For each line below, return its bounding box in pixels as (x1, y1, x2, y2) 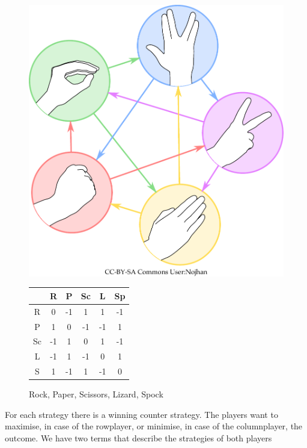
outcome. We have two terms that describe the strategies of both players (5, 432, 272, 444)
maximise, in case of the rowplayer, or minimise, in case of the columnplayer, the (5, 420, 303, 432)
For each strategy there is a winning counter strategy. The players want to (5, 408, 278, 420)
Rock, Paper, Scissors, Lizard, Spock (29, 388, 163, 400)
